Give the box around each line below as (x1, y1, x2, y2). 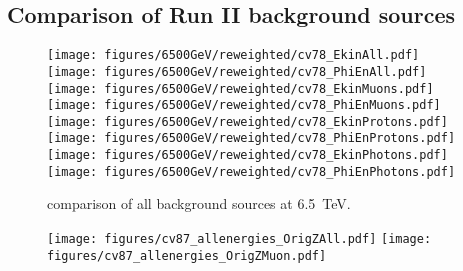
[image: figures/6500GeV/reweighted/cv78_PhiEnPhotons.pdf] (47, 164, 456, 179)
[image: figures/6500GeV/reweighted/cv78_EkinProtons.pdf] (47, 114, 448, 129)
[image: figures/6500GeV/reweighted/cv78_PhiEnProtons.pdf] (47, 131, 456, 146)
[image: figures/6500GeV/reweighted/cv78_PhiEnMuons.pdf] (47, 98, 441, 113)
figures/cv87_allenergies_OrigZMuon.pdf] (47, 248, 327, 263)
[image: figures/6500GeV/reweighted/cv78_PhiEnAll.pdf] (47, 64, 427, 79)
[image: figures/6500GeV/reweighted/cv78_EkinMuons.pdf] (47, 81, 434, 96)
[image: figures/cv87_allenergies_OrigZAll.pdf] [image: (47, 232, 432, 247)
